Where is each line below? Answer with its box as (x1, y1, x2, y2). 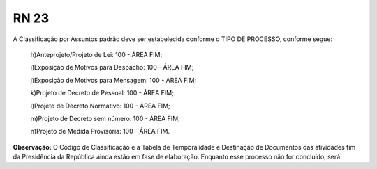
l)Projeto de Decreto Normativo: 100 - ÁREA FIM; (30, 102, 170, 110)
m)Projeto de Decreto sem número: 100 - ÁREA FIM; (30, 114, 181, 122)
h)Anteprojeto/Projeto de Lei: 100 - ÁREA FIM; (30, 50, 163, 58)
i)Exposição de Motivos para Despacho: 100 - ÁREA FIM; (30, 63, 194, 72)
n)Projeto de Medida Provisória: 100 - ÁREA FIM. (30, 127, 170, 136)
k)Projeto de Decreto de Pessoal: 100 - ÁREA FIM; (30, 89, 174, 97)
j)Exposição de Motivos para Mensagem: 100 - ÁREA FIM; (30, 76, 197, 84)
